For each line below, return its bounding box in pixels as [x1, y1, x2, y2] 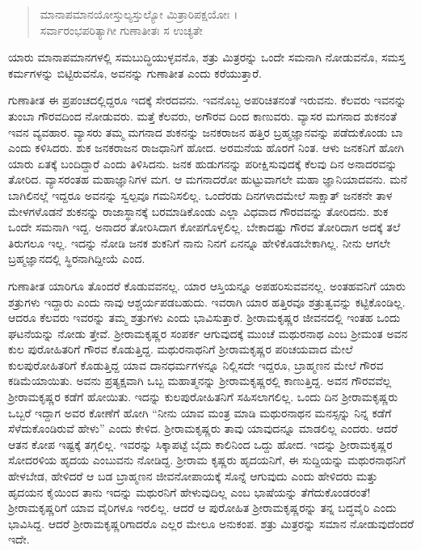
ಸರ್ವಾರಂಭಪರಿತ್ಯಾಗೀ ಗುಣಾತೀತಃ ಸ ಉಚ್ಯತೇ [40, 21, 203, 38]
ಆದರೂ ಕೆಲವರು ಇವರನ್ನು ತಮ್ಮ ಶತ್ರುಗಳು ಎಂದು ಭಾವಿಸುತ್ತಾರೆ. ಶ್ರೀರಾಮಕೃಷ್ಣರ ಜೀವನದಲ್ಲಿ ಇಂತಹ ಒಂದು [8, 309, 401, 326]
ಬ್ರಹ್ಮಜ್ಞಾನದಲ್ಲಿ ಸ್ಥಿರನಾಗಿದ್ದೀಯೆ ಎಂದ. [8, 250, 145, 267]
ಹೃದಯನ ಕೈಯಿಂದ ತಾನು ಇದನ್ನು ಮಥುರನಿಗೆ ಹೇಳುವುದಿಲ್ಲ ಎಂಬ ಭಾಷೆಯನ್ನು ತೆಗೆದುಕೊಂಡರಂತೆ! [8, 483, 371, 500]
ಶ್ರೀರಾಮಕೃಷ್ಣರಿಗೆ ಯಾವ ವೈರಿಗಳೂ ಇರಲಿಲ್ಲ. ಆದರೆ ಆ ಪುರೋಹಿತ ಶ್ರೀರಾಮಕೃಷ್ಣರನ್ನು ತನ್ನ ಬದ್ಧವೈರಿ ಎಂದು [8, 499, 397, 516]
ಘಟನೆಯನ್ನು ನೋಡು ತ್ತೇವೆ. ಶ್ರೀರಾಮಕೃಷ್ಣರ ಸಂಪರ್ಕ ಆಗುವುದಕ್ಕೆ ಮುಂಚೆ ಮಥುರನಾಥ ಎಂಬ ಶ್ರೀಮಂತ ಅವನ [8, 324, 408, 341]
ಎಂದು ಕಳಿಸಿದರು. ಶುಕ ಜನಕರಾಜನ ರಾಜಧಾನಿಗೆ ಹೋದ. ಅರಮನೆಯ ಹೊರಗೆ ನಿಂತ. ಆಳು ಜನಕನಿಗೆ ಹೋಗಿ [8, 139, 404, 156]
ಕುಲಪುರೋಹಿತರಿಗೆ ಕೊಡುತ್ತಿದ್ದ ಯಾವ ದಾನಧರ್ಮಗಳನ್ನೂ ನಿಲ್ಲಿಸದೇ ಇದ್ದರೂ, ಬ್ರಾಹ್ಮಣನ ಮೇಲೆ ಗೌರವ [8, 356, 384, 373]
